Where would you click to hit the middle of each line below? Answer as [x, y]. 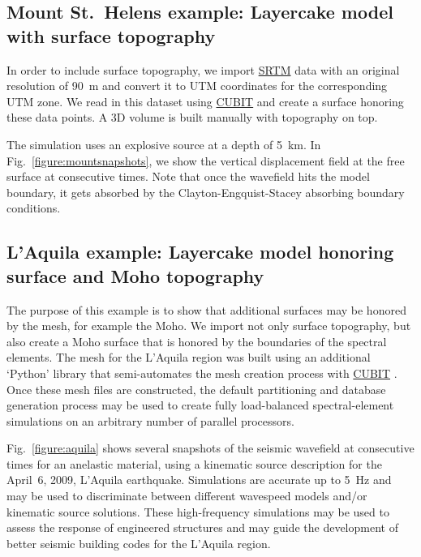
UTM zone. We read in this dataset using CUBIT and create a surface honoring [205, 101]
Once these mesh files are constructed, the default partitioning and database [196, 389]
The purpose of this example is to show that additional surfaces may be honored [206, 309]
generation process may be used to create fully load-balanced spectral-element [200, 405]
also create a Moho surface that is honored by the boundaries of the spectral [197, 341]
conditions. [34, 208]
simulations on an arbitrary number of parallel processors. [150, 420]
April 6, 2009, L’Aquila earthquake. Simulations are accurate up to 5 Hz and [199, 480]
